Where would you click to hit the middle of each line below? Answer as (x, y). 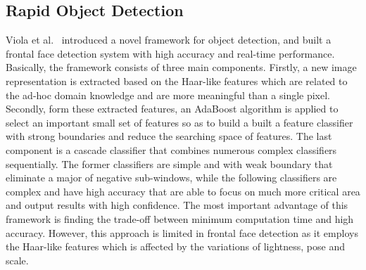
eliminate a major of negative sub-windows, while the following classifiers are (171, 178)
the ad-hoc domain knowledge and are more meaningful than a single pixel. (168, 95)
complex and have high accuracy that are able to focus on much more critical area (183, 191)
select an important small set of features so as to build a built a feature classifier (179, 122)
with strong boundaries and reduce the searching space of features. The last (169, 136)
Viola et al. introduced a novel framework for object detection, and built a (169, 40)
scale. (17, 260)
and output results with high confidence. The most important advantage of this (177, 205)
